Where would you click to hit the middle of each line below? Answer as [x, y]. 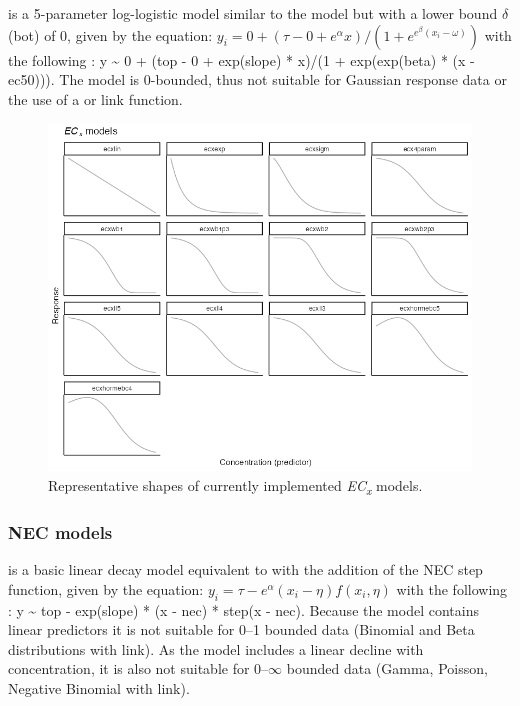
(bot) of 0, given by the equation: [110, 34]
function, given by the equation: [106, 588]
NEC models [60, 531]
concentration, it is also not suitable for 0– [138, 668]
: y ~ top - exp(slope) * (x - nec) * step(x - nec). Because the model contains [243, 609]
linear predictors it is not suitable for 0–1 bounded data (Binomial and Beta [241, 629]
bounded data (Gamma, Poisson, [387, 668]
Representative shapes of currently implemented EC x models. [235, 486]
